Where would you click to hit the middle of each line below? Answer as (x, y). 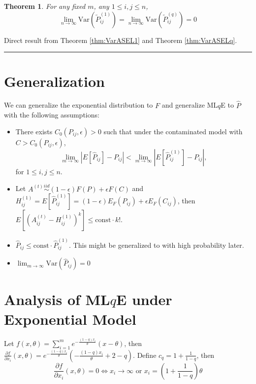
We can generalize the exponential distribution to (79, 105)
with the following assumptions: (52, 115)
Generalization (54, 81)
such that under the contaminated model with (173, 131)
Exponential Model (70, 319)
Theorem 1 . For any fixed (45, 6)
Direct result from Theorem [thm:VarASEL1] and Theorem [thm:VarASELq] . (121, 40)
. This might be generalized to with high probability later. (157, 245)
